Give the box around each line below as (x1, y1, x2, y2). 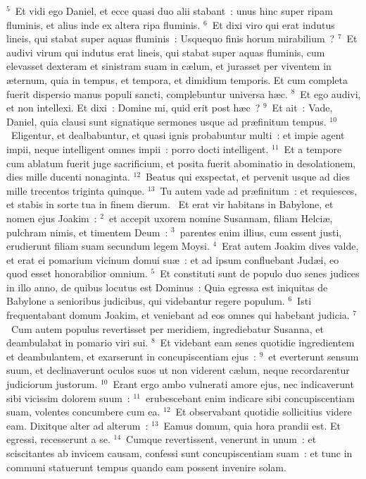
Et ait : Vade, (272, 100, 333, 115)
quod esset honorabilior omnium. (6, 266, 148, 281)
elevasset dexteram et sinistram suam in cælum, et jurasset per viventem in (6, 59, 332, 73)
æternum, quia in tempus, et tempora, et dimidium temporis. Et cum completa (6, 72, 348, 87)
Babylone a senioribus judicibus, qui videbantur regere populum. (6, 293, 285, 308)
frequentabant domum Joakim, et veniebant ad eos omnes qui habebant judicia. (6, 308, 350, 322)
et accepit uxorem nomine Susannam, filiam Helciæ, (108, 210, 333, 225)
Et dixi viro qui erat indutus (212, 17, 335, 32)
